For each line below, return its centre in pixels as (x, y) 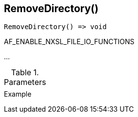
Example (18, 94)
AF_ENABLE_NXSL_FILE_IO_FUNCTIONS (69, 42)
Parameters (25, 82)
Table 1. (25, 73)
